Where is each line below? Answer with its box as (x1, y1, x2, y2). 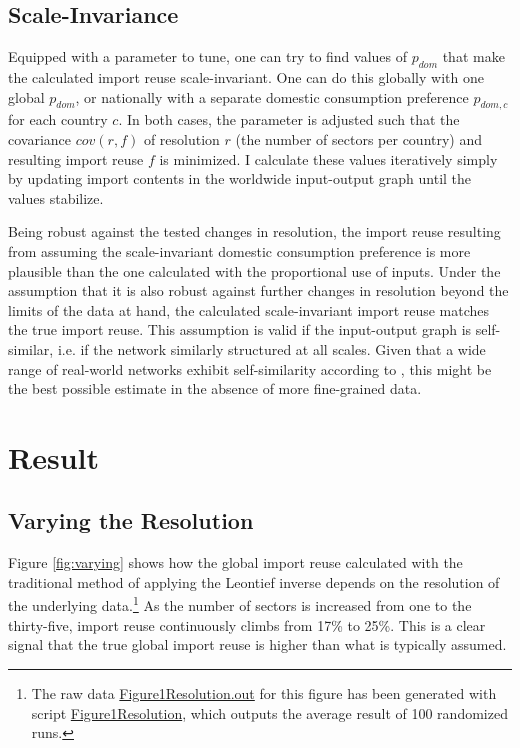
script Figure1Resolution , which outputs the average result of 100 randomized (31, 702, 508, 723)
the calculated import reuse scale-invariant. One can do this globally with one (8, 67, 484, 87)
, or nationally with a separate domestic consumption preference (75, 86, 469, 107)
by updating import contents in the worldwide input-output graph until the (8, 168, 472, 189)
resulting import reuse (8, 148, 144, 169)
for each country (8, 109, 108, 130)
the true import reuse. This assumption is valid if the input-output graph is (8, 319, 472, 340)
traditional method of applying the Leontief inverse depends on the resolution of (8, 571, 500, 592)
